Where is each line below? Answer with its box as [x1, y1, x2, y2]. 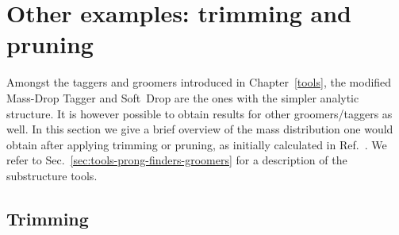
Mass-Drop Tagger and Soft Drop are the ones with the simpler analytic [6, 89, 359, 106]
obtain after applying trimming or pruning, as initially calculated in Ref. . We [6, 136, 387, 152]
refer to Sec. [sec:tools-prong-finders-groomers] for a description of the [6, 152, 347, 168]
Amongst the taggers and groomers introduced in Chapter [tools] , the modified [6, 74, 392, 91]
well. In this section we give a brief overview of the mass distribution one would [6, 121, 393, 137]
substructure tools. [6, 167, 98, 183]
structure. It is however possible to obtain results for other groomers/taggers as [6, 105, 393, 121]
